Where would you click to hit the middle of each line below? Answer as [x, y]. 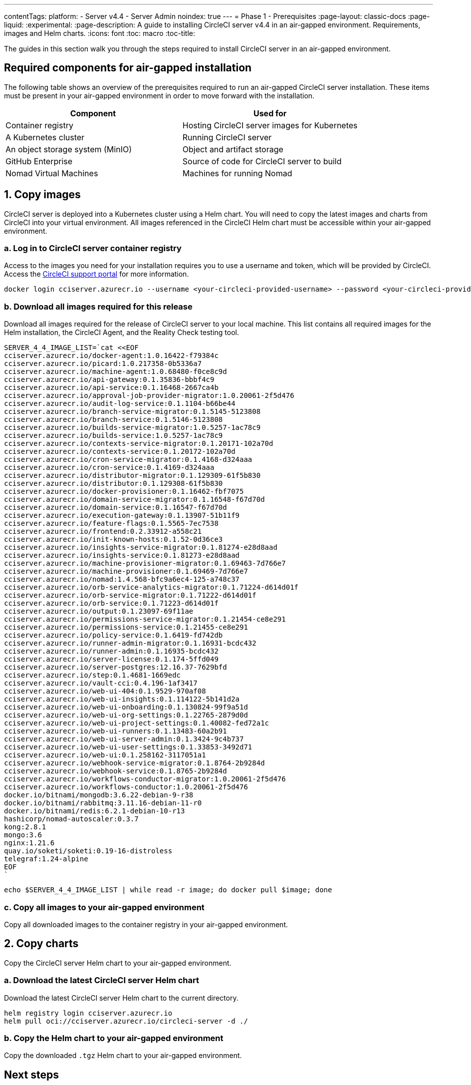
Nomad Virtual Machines [52, 173]
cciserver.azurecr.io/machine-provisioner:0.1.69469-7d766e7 [126, 571]
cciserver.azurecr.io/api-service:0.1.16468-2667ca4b [111, 388]
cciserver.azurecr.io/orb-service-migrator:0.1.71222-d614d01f [130, 595]
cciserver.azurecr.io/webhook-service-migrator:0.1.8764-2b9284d [134, 763]
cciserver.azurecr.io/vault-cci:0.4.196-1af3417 [101, 683]
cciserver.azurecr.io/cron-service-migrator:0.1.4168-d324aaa [128, 460]
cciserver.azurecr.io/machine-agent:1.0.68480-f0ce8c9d [116, 372]
